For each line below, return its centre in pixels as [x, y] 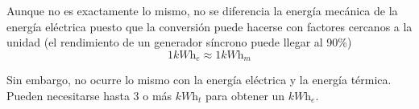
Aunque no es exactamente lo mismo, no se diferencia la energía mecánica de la [202, 10]
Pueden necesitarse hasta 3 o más [89, 95]
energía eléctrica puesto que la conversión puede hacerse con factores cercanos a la [209, 26]
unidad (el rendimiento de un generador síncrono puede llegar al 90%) [179, 42]
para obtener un [245, 95]
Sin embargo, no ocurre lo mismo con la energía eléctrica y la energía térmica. [199, 80]
